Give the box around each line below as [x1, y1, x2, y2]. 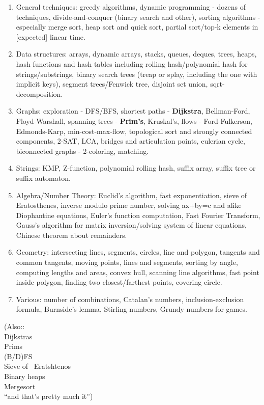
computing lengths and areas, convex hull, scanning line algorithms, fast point [16, 266, 259, 277]
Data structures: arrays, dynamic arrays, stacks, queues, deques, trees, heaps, [16, 48, 257, 59]
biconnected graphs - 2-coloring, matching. [16, 145, 149, 156]
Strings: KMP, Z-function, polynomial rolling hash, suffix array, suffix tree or [16, 163, 256, 173]
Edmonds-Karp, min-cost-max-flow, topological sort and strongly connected [16, 125, 252, 136]
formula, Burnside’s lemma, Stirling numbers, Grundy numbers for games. [16, 304, 247, 314]
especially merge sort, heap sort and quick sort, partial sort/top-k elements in [16, 21, 258, 32]
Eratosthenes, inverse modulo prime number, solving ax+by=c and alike [16, 200, 242, 210]
